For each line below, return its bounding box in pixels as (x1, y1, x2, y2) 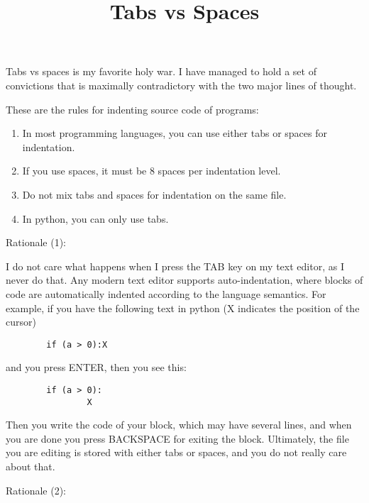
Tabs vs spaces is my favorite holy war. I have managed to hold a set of (6, 64, 316, 79)
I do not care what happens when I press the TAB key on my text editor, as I (6, 258, 344, 273)
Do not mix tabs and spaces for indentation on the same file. (22, 187, 287, 201)
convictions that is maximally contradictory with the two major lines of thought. (6, 77, 357, 92)
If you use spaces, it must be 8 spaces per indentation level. (22, 163, 281, 178)
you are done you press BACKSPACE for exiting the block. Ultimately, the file (6, 431, 349, 446)
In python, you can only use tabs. (22, 211, 169, 226)
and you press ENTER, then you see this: (6, 360, 187, 375)
